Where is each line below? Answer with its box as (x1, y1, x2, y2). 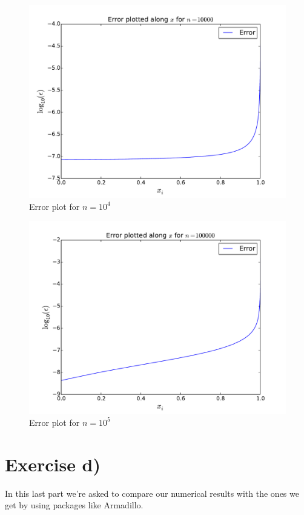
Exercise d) (5, 451, 101, 476)
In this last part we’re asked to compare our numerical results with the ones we (5, 486, 299, 499)
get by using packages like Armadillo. (5, 499, 144, 511)
